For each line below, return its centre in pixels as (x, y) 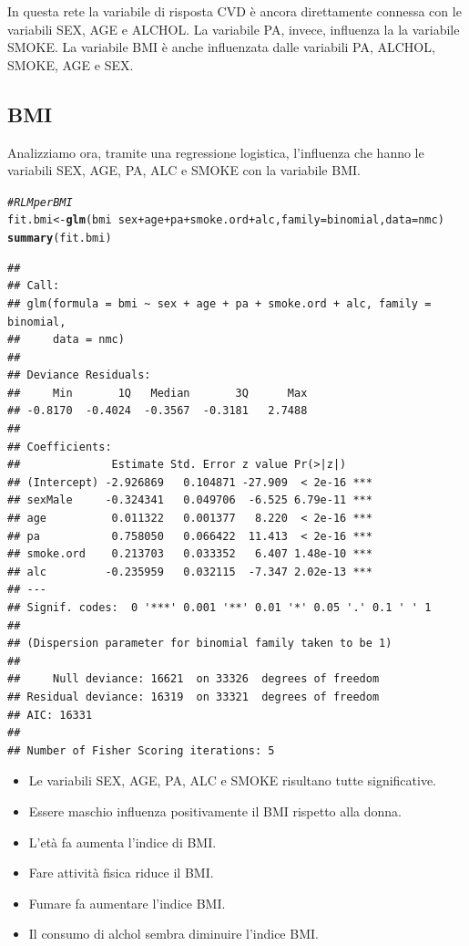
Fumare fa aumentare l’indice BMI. (127, 903)
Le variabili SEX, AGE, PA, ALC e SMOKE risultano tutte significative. (233, 780)
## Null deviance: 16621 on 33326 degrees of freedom (194, 679)
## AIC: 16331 (50, 715)
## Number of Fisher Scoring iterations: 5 (141, 750)
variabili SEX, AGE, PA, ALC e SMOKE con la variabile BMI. (184, 170)
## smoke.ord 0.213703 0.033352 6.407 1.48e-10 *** (190, 554)
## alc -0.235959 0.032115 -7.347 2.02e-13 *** (190, 572)
